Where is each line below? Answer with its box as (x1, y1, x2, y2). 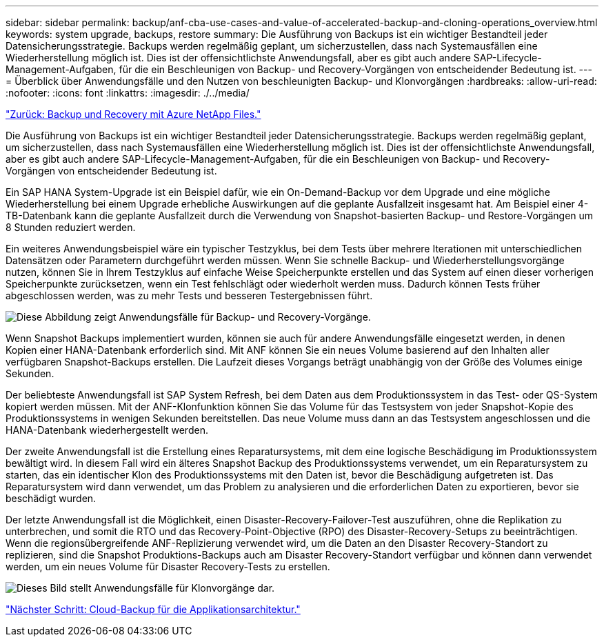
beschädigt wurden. (6, 492, 97, 504)
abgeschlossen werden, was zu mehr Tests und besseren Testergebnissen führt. (6, 290, 373, 301)
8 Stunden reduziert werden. (6, 221, 136, 233)
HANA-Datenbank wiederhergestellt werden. (6, 424, 208, 436)
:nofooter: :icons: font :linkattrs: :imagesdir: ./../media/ (6, 87, 250, 99)
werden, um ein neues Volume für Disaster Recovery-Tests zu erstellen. (6, 561, 330, 572)
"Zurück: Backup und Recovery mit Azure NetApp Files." (6, 108, 261, 120)
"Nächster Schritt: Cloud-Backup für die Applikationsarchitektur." (6, 603, 301, 615)
